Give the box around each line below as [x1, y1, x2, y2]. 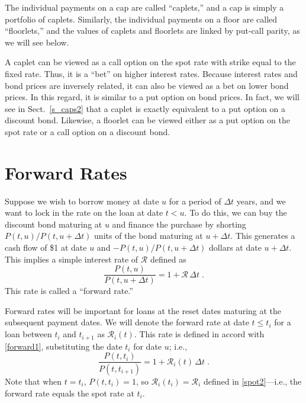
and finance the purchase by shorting [112, 218, 246, 230]
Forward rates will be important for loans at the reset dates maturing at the [5, 304, 282, 316]
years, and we [236, 194, 286, 207]
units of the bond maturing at [94, 229, 203, 242]
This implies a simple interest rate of [5, 252, 138, 265]
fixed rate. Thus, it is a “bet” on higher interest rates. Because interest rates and [5, 67, 298, 79]
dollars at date [209, 241, 262, 254]
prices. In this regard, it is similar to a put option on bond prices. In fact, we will [5, 91, 299, 103]
